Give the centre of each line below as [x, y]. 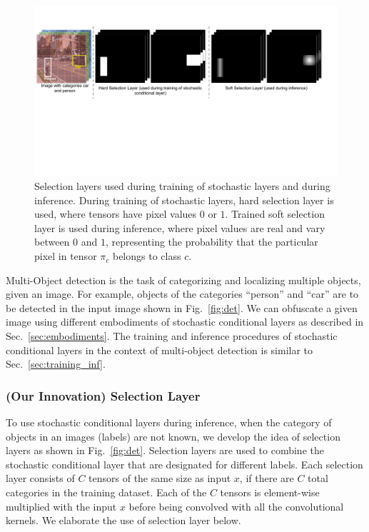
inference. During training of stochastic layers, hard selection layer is [184, 200]
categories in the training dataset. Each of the [106, 492]
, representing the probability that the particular [212, 242]
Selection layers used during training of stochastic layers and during [182, 186]
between [52, 242]
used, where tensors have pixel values [116, 214]
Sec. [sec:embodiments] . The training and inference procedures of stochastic [172, 336]
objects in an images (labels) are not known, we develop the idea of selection [173, 436]
